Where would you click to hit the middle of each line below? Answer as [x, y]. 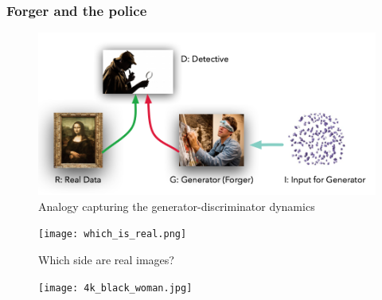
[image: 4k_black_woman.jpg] [115, 288]
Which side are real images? [106, 260]
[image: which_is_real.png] [113, 234]
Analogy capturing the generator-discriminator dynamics [177, 206]
